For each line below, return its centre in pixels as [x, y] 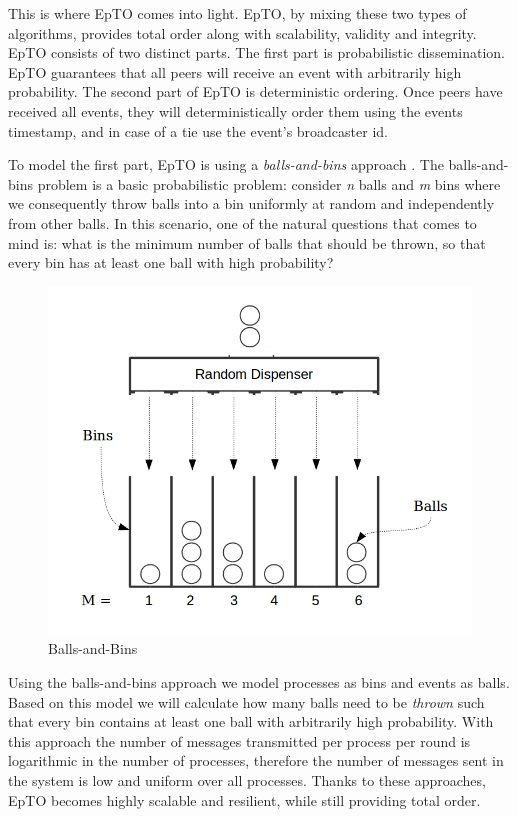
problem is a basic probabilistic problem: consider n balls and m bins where [269, 183]
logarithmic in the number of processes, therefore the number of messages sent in [256, 760]
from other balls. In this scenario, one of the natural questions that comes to [242, 222]
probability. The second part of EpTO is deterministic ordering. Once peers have [255, 91]
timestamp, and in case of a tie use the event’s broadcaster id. [198, 130]
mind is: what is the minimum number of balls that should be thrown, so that [247, 242]
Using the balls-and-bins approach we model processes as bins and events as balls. [259, 682]
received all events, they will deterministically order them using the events [235, 110]
